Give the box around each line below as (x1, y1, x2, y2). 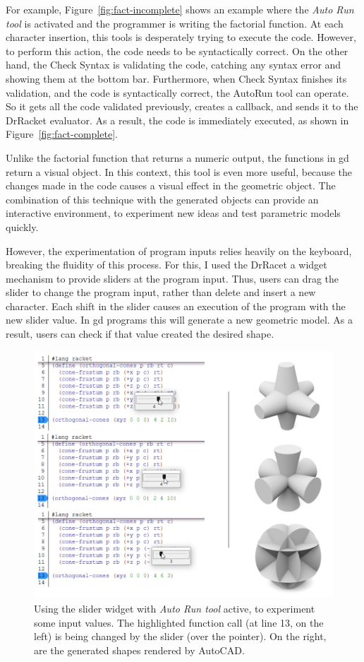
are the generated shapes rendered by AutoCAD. (34, 642, 245, 657)
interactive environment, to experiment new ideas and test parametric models (6, 206, 341, 220)
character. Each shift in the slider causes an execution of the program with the (6, 298, 346, 313)
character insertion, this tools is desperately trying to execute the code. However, (6, 30, 356, 45)
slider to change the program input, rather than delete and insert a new (6, 285, 316, 300)
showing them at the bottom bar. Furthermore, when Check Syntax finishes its (6, 71, 347, 85)
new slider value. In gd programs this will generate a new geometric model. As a (6, 312, 353, 327)
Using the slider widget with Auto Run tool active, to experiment (34, 601, 315, 615)
